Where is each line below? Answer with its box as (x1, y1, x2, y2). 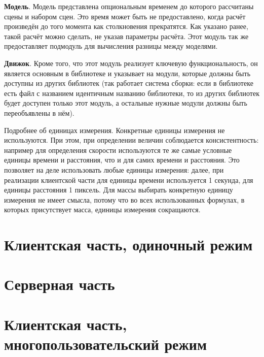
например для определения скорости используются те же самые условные (4, 144, 232, 155)
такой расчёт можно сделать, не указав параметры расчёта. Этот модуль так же (4, 30, 249, 41)
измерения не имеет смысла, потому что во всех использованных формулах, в (4, 194, 245, 205)
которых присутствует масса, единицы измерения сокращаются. (4, 204, 201, 215)
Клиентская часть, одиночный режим (4, 234, 253, 255)
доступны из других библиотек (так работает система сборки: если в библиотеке (4, 78, 253, 88)
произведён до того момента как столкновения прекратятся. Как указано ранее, (4, 21, 248, 31)
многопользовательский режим (4, 334, 207, 354)
